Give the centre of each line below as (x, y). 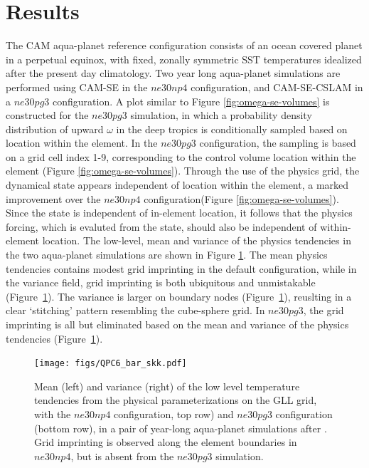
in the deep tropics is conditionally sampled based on (232, 129)
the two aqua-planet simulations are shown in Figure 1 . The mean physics (167, 255)
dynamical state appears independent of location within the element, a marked (177, 185)
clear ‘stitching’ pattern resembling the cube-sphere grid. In (135, 310)
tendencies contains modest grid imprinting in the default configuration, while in (181, 268)
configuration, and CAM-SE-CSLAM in (277, 87)
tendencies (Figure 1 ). (54, 338)
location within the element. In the (82, 143)
